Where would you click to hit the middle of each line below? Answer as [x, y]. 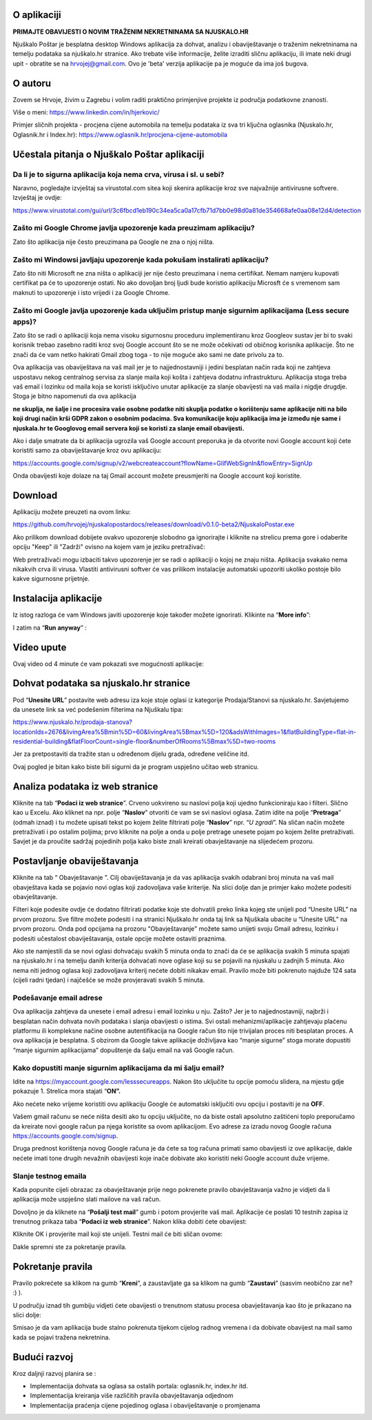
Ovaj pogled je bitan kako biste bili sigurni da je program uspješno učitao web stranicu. [136, 766]
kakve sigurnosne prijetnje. [51, 579]
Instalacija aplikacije [58, 598]
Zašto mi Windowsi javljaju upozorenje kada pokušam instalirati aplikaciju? [141, 260]
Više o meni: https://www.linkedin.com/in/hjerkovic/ [86, 112]
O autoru [32, 83]
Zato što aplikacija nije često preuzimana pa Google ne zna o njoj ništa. [114, 242]
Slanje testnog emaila [50, 1176]
